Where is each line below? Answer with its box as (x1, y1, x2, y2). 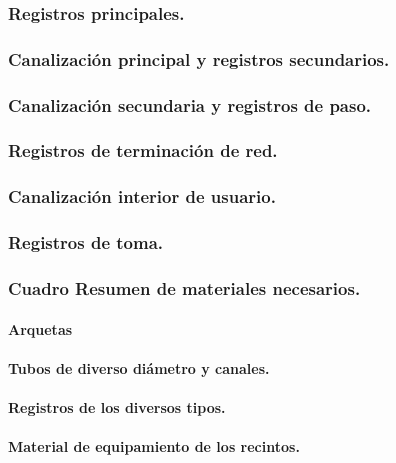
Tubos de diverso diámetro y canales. (8, 357, 270, 378)
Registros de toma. (8, 230, 164, 255)
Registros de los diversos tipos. (8, 396, 226, 417)
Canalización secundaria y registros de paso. (8, 92, 372, 117)
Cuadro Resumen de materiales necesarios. (8, 275, 361, 300)
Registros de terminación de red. (8, 138, 278, 163)
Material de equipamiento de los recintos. (8, 436, 300, 457)
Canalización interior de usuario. (8, 184, 276, 209)
